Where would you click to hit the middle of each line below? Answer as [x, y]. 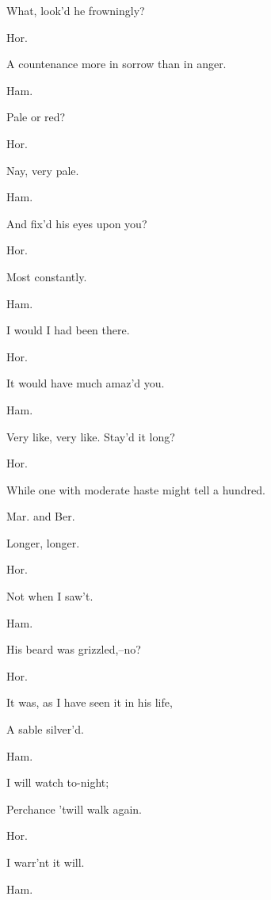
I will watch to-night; [58, 782]
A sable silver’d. [45, 729]
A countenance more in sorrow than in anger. [116, 64]
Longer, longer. [43, 542]
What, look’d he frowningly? [76, 10]
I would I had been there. [68, 330]
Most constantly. [47, 276]
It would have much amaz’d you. [86, 383]
